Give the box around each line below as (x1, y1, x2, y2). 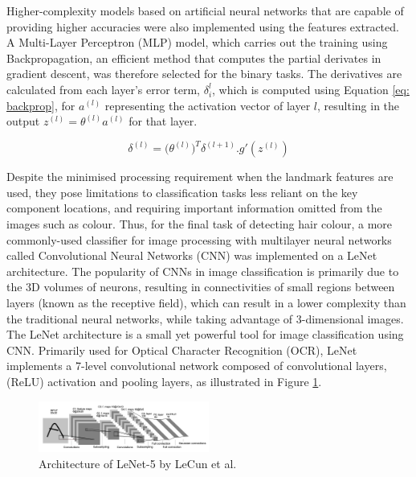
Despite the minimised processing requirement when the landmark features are (6, 168, 394, 185)
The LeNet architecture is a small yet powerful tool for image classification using (6, 326, 404, 343)
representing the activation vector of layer (104, 97, 311, 113)
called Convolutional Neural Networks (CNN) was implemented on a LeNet (6, 247, 377, 264)
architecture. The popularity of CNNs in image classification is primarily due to (6, 262, 399, 279)
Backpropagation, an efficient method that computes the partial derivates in (6, 49, 381, 66)
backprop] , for (6, 97, 75, 113)
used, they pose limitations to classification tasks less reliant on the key (6, 183, 358, 200)
